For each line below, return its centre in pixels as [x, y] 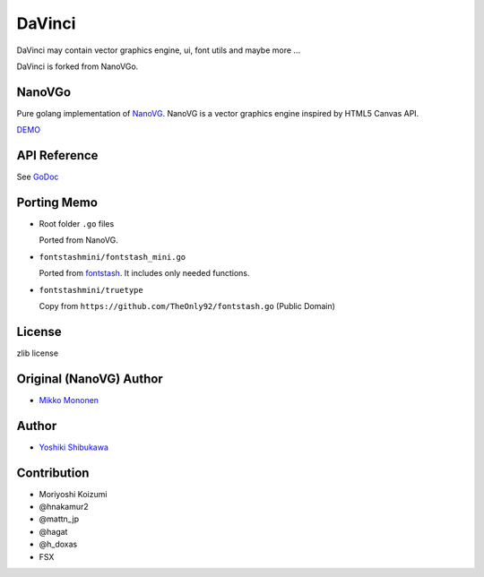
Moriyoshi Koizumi [73, 494]
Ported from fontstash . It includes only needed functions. [144, 273]
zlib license [37, 353]
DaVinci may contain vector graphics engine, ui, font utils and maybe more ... [158, 50]
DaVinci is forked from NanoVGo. [78, 66]
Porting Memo [57, 202]
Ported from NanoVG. [78, 240]
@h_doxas [58, 544]
